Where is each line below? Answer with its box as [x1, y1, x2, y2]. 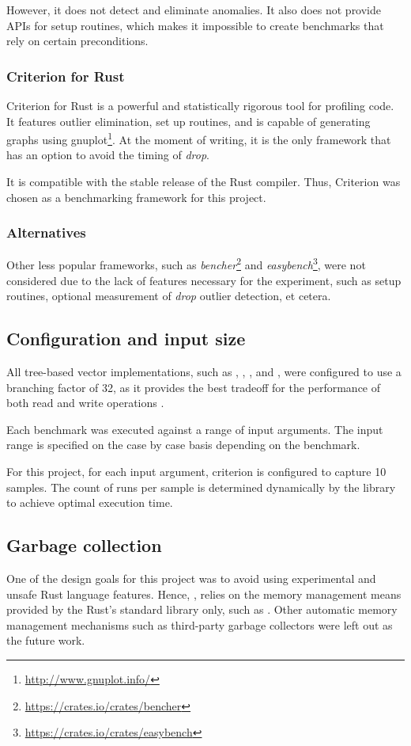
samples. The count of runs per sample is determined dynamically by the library [6, 478, 396, 495]
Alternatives [6, 223, 86, 242]
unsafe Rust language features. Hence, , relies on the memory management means [6, 585, 402, 602]
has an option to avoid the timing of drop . [6, 147, 209, 163]
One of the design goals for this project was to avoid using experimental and [6, 570, 376, 587]
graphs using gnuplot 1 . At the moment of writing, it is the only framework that [6, 129, 391, 147]
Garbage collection [6, 533, 162, 558]
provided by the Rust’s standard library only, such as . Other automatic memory [6, 601, 398, 618]
